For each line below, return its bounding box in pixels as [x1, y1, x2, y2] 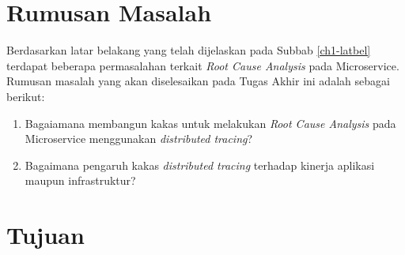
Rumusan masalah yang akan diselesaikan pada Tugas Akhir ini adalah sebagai [6, 73, 390, 89]
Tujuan [6, 219, 85, 251]
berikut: [6, 88, 45, 104]
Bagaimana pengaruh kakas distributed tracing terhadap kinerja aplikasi [25, 156, 375, 173]
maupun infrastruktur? [25, 172, 136, 189]
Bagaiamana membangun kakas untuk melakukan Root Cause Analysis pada [25, 114, 396, 131]
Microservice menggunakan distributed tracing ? [25, 130, 253, 147]
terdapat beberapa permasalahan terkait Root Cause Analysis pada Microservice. [6, 57, 399, 73]
